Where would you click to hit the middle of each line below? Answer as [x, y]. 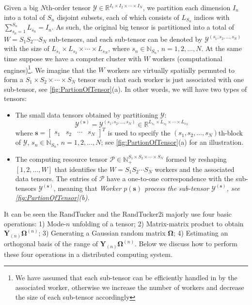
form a [14, 79]
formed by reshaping [196, 159]
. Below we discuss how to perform [186, 243]
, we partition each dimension [187, 7]
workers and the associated [195, 169]
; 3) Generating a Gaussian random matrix [102, 233]
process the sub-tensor [177, 188]
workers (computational [187, 59]
